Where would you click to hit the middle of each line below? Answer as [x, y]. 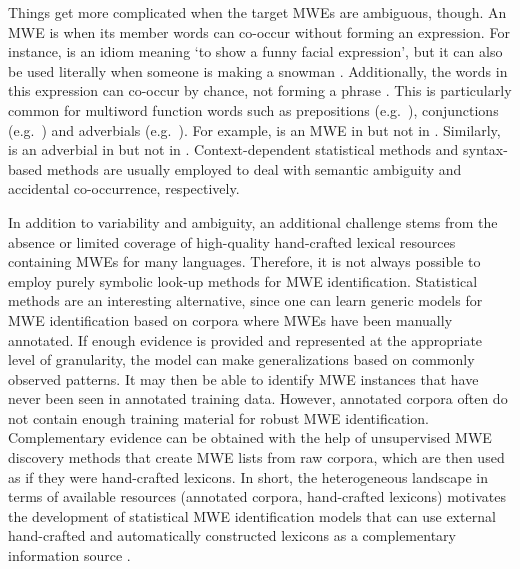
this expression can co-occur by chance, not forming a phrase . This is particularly [260, 90]
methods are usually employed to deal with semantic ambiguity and [254, 168]
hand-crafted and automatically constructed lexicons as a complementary [232, 535]
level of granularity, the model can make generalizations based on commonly [241, 359]
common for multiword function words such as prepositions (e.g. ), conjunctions [253, 109]
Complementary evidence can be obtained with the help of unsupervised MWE [250, 437]
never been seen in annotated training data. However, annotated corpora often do [258, 398]
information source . [69, 555]
